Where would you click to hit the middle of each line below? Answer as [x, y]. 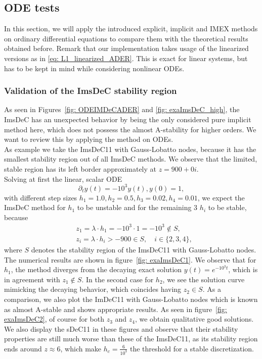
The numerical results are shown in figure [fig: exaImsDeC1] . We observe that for [130, 259]
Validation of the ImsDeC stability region [91, 91]
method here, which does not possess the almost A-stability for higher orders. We [130, 129]
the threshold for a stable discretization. [192, 348]
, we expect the [221, 197]
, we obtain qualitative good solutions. [194, 319]
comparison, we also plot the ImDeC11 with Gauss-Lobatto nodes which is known [131, 299]
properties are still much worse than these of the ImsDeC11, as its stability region [131, 339]
